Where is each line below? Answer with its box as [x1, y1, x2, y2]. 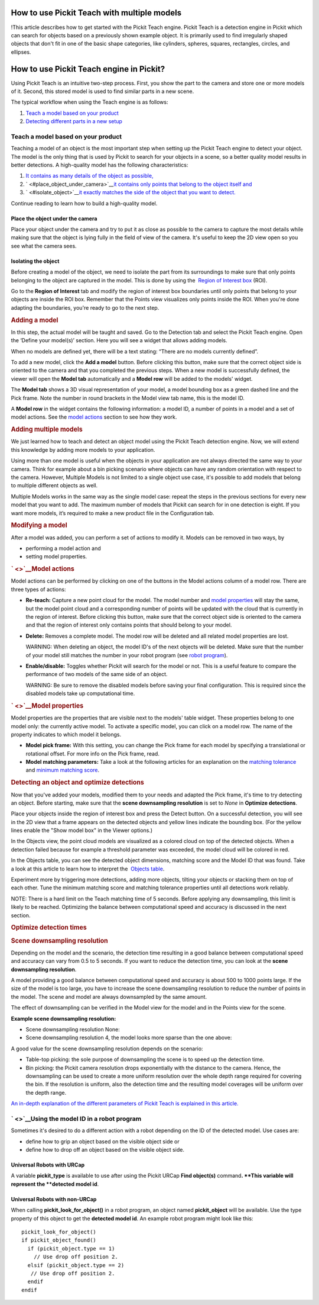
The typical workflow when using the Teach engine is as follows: [11, 98, 168, 106]
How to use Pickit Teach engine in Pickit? [11, 64, 165, 74]
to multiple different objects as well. [11, 482, 98, 489]
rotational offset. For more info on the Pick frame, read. [25, 750, 159, 757]
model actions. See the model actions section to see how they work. [11, 413, 177, 420]
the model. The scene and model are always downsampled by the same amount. [11, 993, 207, 1000]
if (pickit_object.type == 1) [27, 1245, 115, 1252]
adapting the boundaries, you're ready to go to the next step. [11, 304, 159, 311]
